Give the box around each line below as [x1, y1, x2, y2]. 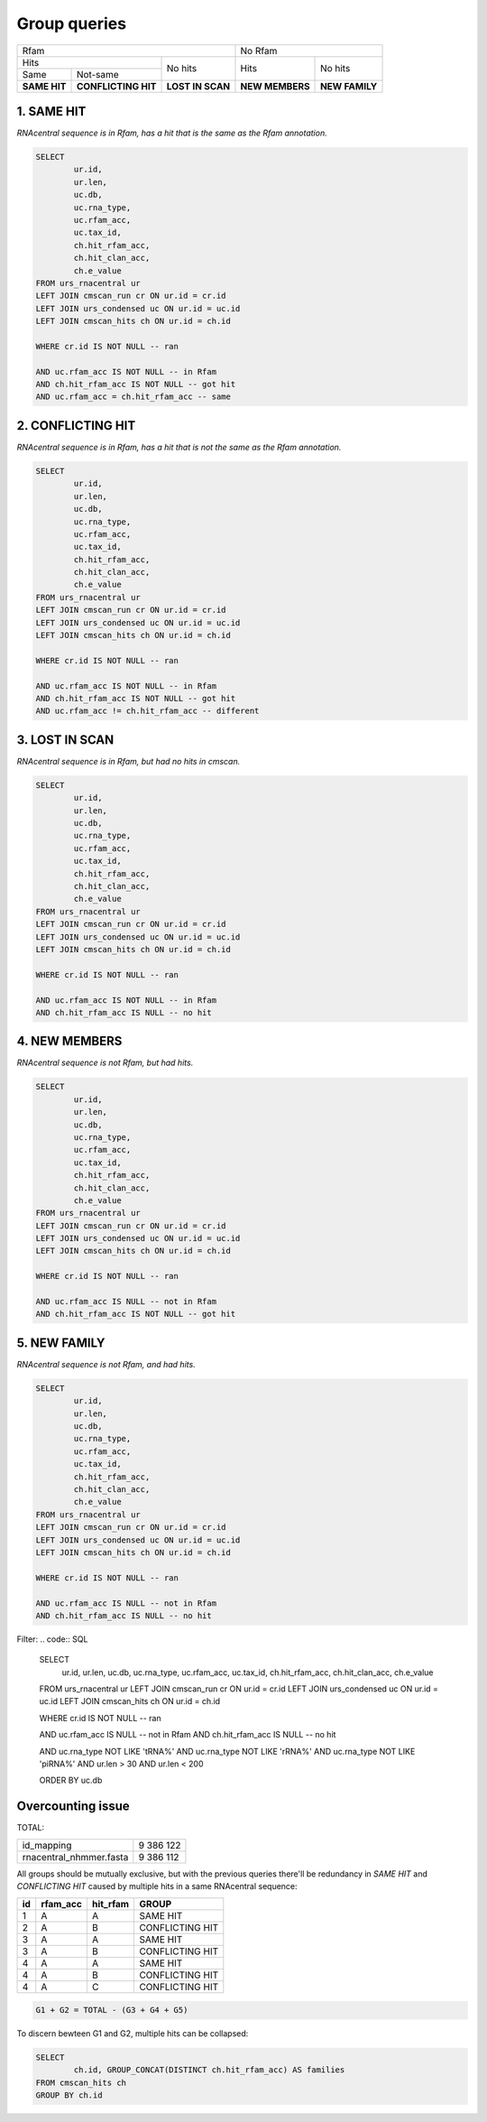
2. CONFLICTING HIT [16, 418, 136, 433]
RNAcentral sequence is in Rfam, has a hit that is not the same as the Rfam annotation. [16, 441, 342, 452]
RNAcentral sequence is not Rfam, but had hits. [16, 1057, 194, 1069]
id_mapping [22, 1839, 72, 1851]
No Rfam [240, 44, 278, 57]
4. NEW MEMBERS [16, 1033, 123, 1049]
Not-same [76, 68, 119, 80]
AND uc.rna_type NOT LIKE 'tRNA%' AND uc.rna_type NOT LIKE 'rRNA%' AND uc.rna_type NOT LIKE [39, 1746, 416, 1756]
